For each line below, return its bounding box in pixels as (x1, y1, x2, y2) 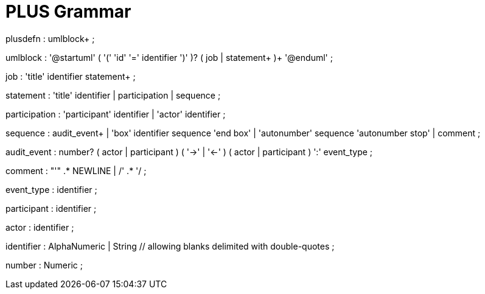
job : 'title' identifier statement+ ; (5, 71, 136, 82)
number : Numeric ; (5, 259, 83, 270)
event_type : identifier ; (5, 184, 97, 195)
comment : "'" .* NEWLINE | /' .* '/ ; (5, 165, 147, 176)
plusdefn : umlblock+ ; (5, 33, 95, 44)
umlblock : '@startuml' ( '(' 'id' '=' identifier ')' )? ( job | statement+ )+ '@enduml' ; (5, 52, 333, 63)
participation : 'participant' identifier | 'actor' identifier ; (5, 108, 226, 119)
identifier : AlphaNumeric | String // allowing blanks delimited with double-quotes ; (5, 240, 335, 251)
